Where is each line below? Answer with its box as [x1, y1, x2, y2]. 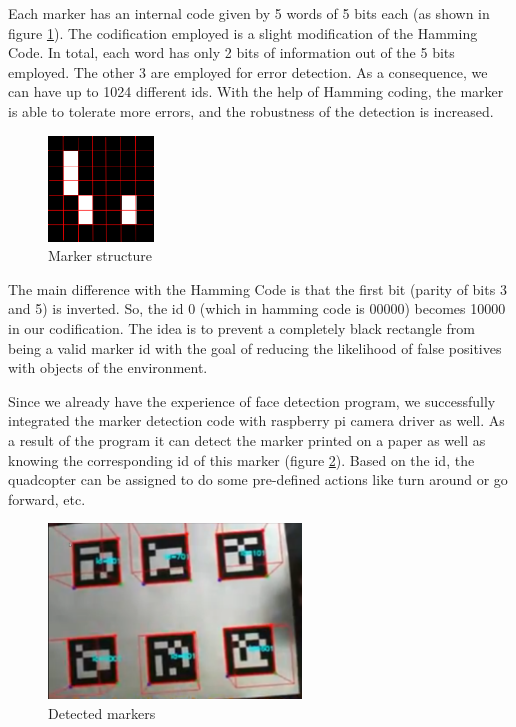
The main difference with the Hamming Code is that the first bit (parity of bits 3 [8, 278, 507, 299]
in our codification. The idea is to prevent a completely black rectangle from [8, 317, 475, 338]
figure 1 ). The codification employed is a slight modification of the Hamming [8, 22, 478, 43]
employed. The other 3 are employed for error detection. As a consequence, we [8, 61, 488, 82]
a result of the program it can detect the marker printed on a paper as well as [8, 429, 486, 450]
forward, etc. [8, 488, 86, 509]
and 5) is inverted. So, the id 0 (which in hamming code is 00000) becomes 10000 [8, 298, 506, 319]
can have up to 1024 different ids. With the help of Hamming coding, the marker [8, 81, 504, 102]
